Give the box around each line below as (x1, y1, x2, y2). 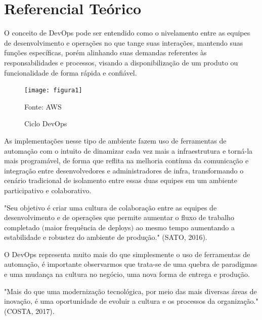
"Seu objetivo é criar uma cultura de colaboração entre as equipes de (4, 202, 217, 212)
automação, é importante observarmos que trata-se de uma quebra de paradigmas (4, 259, 257, 269)
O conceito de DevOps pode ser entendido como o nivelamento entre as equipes (4, 27, 250, 38)
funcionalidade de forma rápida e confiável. (4, 67, 137, 78)
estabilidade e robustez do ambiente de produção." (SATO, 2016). (4, 232, 207, 242)
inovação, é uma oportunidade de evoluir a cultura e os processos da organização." (4, 296, 258, 306)
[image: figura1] (24, 87, 82, 94)
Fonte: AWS (24, 101, 62, 112)
